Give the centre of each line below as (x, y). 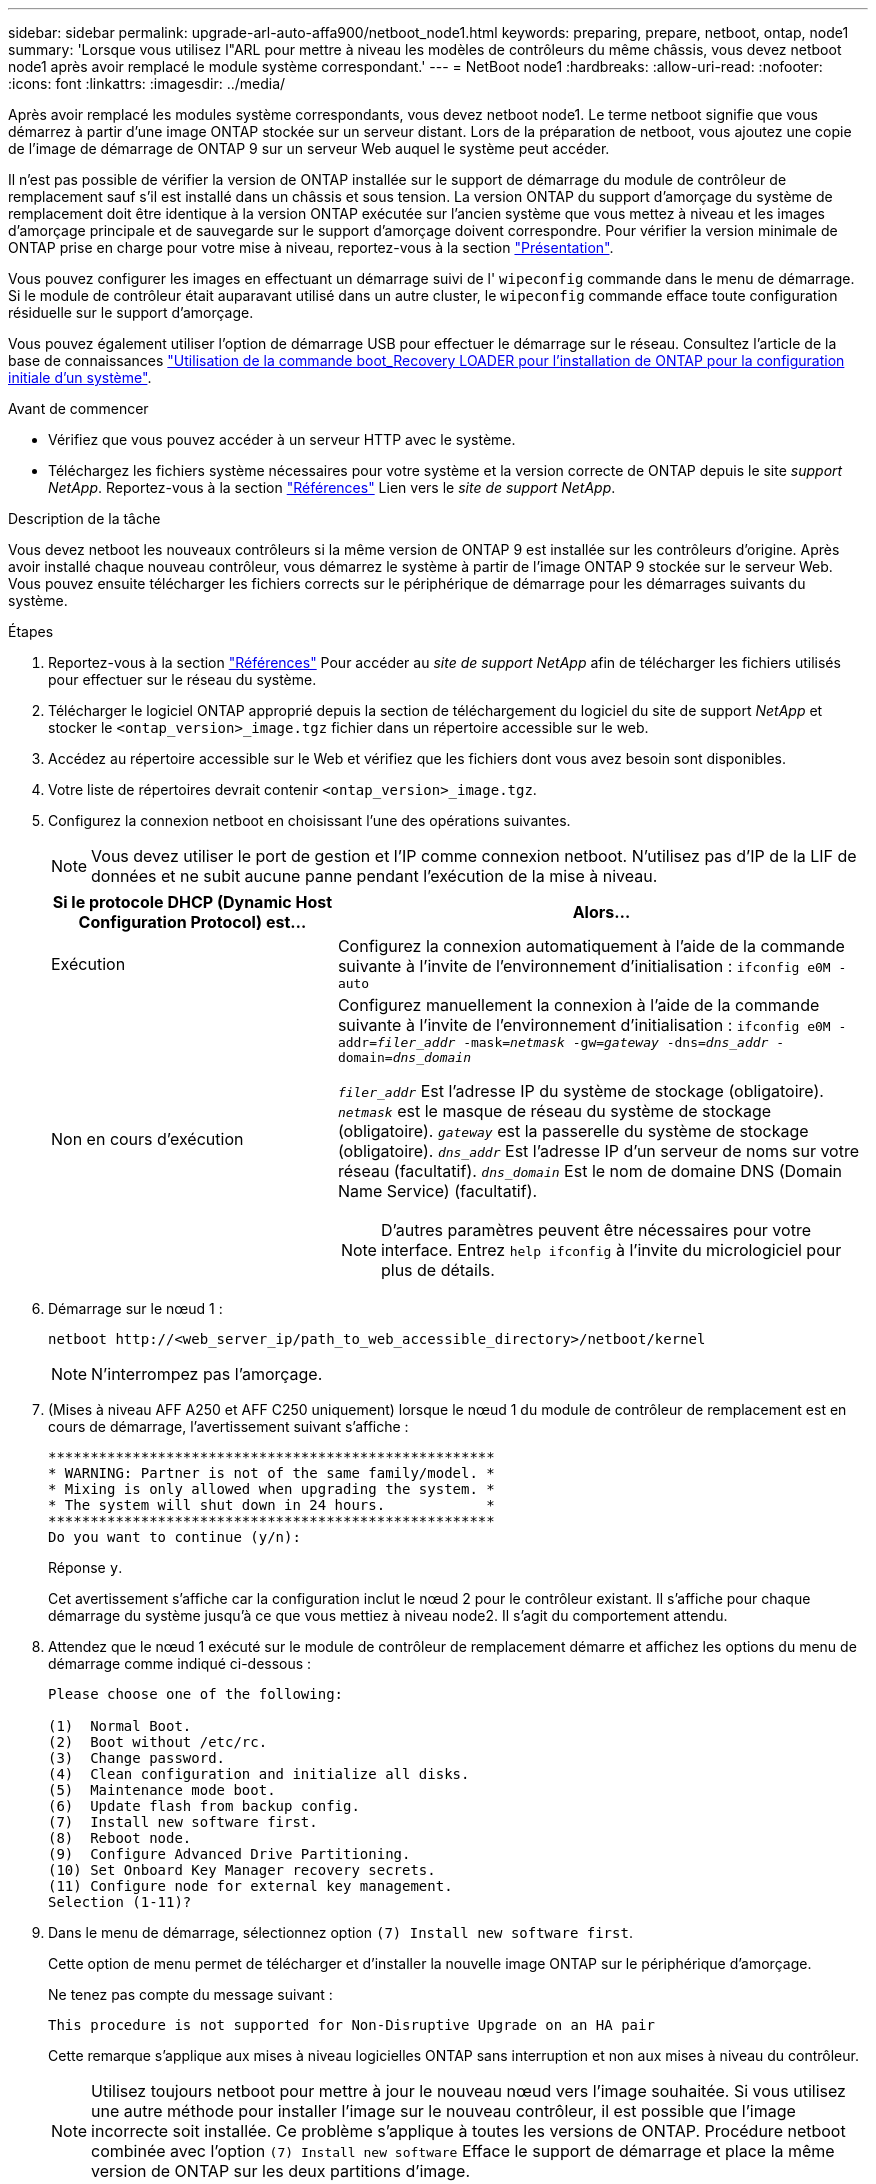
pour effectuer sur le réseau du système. (182, 679)
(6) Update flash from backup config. (204, 1806)
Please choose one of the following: (196, 1694)
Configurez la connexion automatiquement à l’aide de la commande (591, 946)
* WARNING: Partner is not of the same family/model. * (271, 1473)
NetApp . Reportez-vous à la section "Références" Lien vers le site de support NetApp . (332, 487)
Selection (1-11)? (120, 1902)
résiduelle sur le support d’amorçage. (131, 312)
